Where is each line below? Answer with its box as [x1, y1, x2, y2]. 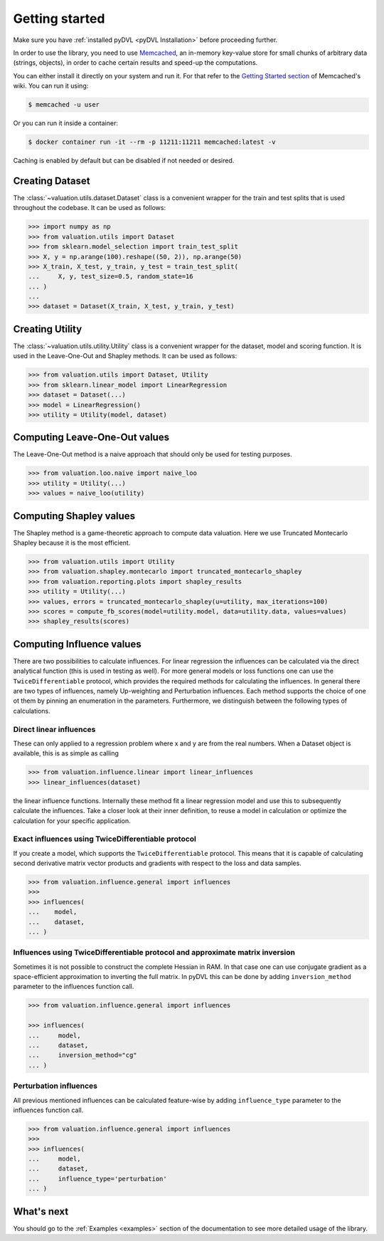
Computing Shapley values [13, 510, 135, 522]
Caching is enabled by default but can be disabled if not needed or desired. [13, 157, 235, 165]
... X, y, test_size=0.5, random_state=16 [28, 273, 193, 281]
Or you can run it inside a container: [13, 119, 119, 127]
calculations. [13, 706, 50, 715]
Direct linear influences [13, 724, 96, 734]
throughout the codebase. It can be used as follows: [13, 204, 166, 212]
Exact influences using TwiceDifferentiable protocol [13, 834, 197, 844]
